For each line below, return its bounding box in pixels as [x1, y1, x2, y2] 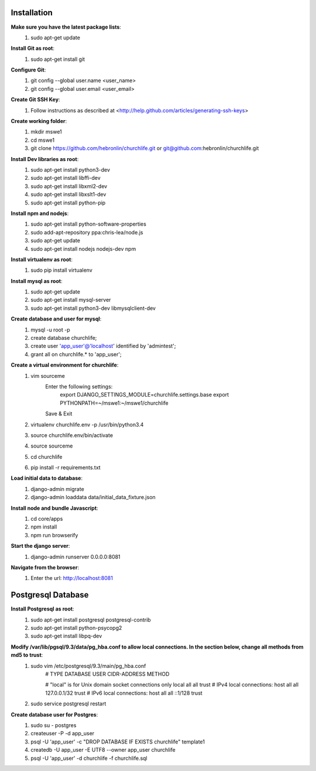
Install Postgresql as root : [11, 605, 74, 612]
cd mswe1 [30, 137, 55, 144]
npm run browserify [30, 531, 78, 538]
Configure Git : [11, 66, 46, 73]
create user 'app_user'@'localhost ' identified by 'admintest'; [30, 343, 176, 350]
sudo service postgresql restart [30, 700, 107, 707]
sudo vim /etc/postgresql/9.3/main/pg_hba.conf [30, 662, 146, 669]
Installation [11, 8, 53, 18]
